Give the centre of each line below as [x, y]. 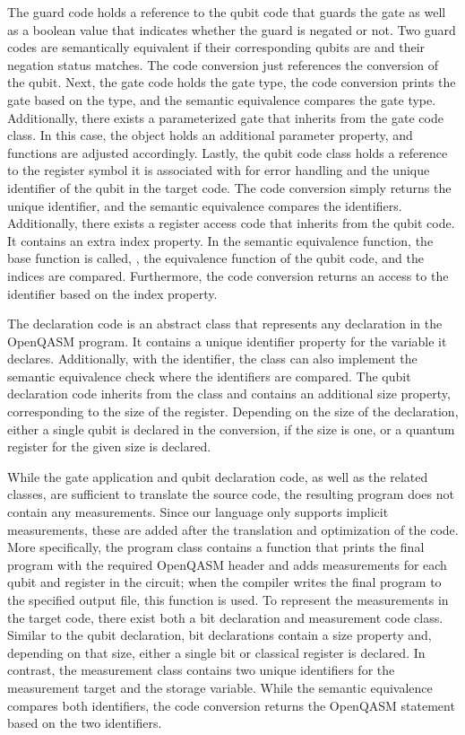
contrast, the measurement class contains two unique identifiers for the [201, 670]
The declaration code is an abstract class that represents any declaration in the [225, 324]
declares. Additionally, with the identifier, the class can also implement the [212, 359]
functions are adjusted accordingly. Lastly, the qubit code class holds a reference [228, 152]
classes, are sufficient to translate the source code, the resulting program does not [231, 494]
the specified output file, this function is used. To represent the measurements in [228, 599]
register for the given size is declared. [109, 446]
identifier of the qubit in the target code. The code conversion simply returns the [229, 187]
